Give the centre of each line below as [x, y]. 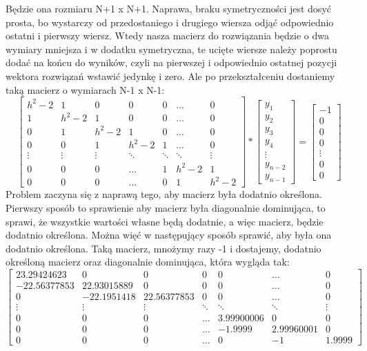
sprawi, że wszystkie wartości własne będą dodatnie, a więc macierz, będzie [165, 221]
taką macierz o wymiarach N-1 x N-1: [85, 89]
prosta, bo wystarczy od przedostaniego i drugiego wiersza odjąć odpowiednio [170, 22]
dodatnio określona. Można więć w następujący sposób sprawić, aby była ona [169, 235]
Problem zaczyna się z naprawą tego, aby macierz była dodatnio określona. [164, 194]
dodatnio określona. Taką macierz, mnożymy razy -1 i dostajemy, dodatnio [163, 248]
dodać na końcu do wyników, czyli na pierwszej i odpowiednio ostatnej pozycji [171, 62]
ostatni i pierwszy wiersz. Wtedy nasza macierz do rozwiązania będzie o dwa [168, 36]
